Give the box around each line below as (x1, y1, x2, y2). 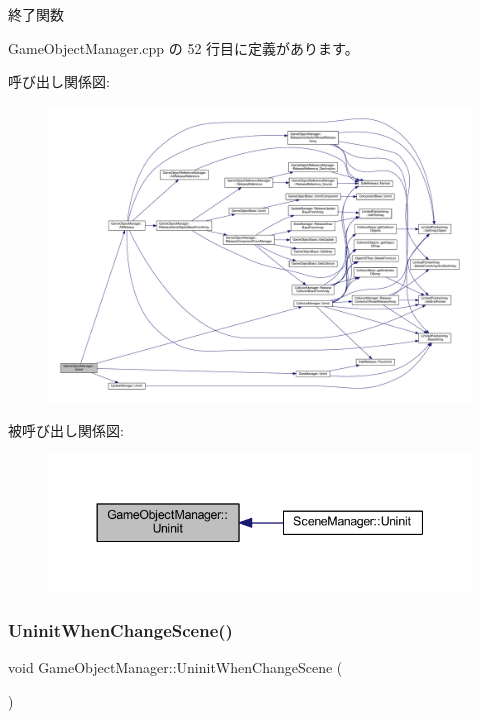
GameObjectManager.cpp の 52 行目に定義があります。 (8, 37, 359, 58)
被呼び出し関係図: (8, 419, 124, 440)
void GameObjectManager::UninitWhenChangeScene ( (8, 657, 343, 678)
